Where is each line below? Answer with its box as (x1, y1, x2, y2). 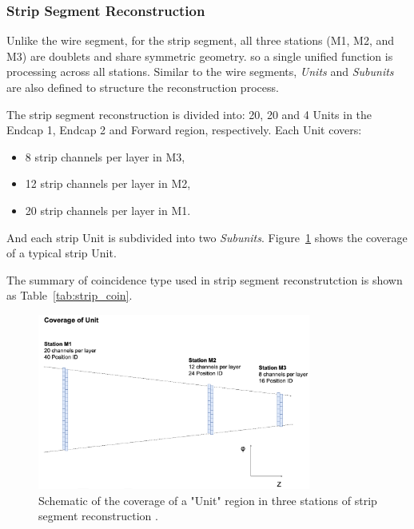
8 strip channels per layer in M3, (25, 148, 185, 165)
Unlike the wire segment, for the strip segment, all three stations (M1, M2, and (6, 32, 395, 49)
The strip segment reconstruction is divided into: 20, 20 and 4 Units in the (6, 105, 372, 122)
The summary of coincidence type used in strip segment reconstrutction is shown (6, 271, 403, 288)
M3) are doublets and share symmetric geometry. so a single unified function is (6, 47, 393, 64)
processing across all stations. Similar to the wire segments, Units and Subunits (6, 63, 394, 80)
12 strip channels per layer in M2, (25, 175, 191, 192)
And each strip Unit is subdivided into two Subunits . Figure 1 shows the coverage (6, 229, 408, 245)
